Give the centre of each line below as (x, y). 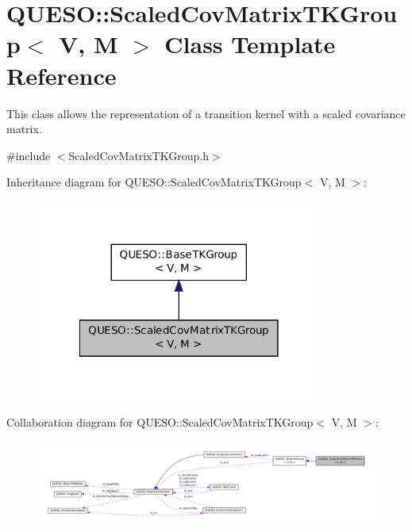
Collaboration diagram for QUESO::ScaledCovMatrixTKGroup (160, 421)
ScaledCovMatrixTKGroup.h (139, 155)
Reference (62, 75)
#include (29, 155)
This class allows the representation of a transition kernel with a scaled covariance (206, 113)
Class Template (250, 44)
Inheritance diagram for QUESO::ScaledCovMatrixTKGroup (154, 182)
